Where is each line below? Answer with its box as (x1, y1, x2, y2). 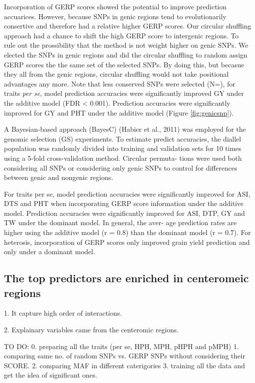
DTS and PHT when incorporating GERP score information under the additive (4, 198, 244, 208)
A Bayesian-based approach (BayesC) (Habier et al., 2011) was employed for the (4, 124, 246, 134)
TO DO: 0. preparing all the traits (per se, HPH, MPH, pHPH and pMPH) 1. (4, 341, 239, 351)
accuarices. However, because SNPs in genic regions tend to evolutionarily (4, 11, 227, 21)
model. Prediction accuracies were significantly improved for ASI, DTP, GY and (4, 207, 245, 218)
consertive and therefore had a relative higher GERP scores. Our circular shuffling (4, 21, 252, 31)
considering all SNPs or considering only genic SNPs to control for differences (4, 162, 237, 173)
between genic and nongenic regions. (4, 172, 113, 182)
